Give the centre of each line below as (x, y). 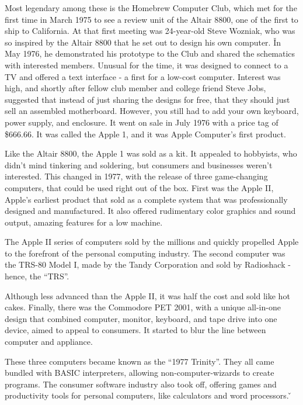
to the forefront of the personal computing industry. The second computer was (145, 253)
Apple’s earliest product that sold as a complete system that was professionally (146, 199)
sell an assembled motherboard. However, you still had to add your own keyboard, (152, 111)
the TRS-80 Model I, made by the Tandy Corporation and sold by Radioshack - (148, 264)
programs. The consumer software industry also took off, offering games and (141, 384)
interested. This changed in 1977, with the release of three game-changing (136, 176)
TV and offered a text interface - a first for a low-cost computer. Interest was (143, 76)
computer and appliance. (49, 342)
